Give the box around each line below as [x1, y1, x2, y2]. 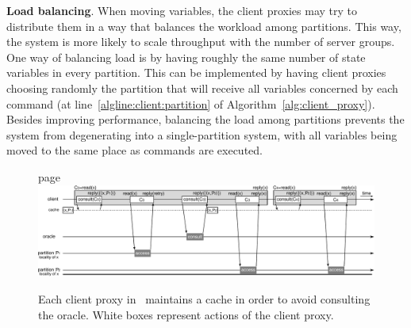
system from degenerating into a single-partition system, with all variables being [6, 126, 398, 143]
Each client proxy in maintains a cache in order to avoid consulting [38, 291, 371, 307]
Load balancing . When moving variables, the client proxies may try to [6, 2, 357, 18]
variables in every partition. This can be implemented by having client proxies [6, 64, 386, 81]
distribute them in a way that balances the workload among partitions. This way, [6, 17, 401, 34]
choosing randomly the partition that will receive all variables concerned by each [6, 79, 398, 96]
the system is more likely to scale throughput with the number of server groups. [6, 33, 395, 50]
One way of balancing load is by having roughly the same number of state [6, 48, 366, 65]
